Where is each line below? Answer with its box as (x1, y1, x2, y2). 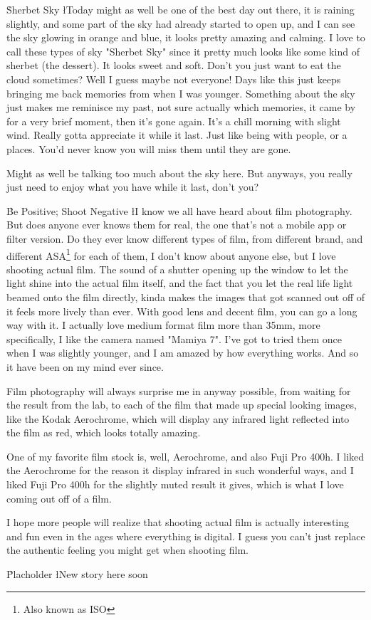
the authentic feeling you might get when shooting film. (6, 542, 249, 557)
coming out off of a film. (6, 490, 112, 505)
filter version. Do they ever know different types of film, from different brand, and (6, 231, 363, 246)
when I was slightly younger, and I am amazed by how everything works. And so (6, 345, 359, 360)
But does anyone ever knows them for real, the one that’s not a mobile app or (6, 217, 347, 232)
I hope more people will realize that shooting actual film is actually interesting (6, 515, 350, 530)
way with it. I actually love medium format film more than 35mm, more (6, 317, 320, 332)
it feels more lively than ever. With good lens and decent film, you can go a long (6, 303, 357, 318)
